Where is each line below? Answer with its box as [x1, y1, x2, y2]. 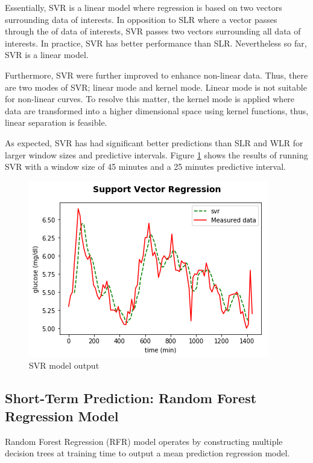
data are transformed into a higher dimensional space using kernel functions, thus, [5, 104, 309, 117]
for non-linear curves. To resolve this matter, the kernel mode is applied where [5, 92, 295, 105]
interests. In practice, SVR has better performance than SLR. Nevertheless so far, [5, 36, 307, 49]
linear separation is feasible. [5, 116, 107, 129]
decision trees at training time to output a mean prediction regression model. [5, 447, 290, 459]
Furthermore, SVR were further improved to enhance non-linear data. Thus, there [5, 68, 308, 81]
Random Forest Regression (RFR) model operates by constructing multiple [5, 435, 283, 447]
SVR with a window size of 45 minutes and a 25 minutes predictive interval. [5, 160, 286, 173]
